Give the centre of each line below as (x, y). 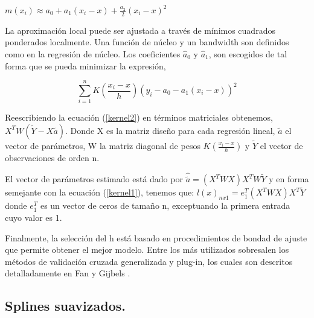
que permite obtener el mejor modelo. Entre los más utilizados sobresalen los (147, 250)
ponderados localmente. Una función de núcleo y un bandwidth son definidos (147, 42)
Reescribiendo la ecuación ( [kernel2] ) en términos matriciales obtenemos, (139, 117)
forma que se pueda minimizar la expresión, (85, 65)
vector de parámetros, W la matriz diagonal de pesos (103, 146)
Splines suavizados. (65, 306)
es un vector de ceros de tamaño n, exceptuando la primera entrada (165, 205)
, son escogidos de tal (248, 54)
